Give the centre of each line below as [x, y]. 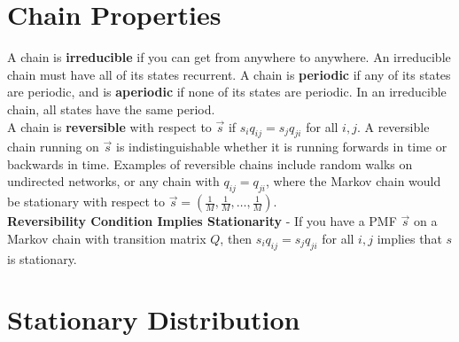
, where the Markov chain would [354, 181]
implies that [409, 238]
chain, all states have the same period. [111, 109]
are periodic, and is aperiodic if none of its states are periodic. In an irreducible [227, 92]
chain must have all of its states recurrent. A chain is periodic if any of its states [229, 74]
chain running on [53, 147]
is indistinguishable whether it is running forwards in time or [282, 147]
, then [236, 238]
